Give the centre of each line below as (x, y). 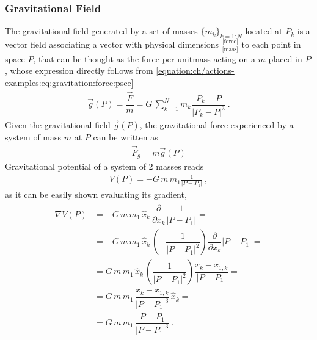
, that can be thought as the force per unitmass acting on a (144, 58)
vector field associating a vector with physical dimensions (112, 44)
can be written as (126, 136)
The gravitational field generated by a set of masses (101, 31)
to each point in (271, 44)
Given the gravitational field (58, 125)
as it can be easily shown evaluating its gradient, (96, 194)
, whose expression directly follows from (79, 71)
